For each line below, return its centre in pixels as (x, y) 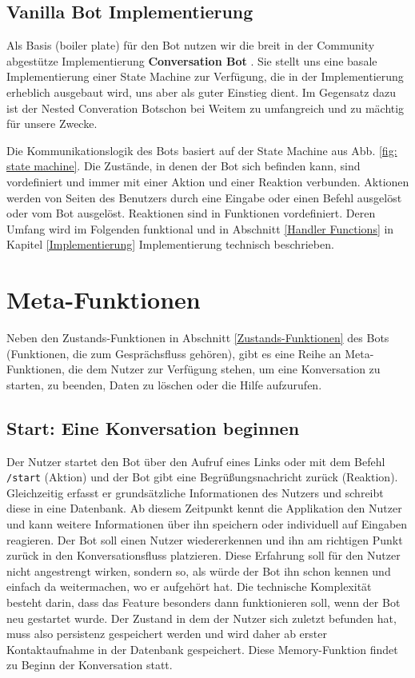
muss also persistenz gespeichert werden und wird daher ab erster (167, 634)
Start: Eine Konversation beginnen (153, 427)
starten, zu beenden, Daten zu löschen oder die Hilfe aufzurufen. (164, 384)
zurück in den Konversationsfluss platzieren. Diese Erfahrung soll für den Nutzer (204, 555)
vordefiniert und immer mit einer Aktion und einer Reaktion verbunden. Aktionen (208, 181)
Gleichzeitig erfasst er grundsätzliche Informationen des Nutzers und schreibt (195, 492)
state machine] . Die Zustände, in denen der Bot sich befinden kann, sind (184, 166)
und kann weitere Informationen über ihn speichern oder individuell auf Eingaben (207, 524)
